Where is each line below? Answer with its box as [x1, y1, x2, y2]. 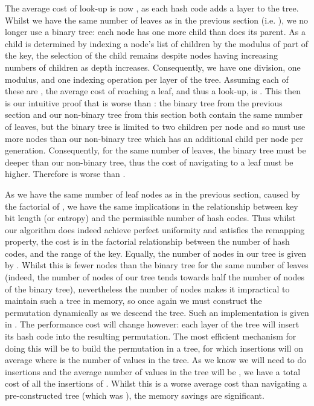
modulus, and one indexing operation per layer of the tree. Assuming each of [5, 72, 289, 85]
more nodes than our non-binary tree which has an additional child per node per [5, 132, 303, 144]
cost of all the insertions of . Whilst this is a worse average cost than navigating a [5, 377, 307, 390]
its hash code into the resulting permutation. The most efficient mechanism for [5, 330, 296, 343]
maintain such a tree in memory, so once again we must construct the [5, 294, 262, 307]
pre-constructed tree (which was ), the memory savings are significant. [5, 389, 264, 401]
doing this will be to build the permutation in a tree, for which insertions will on [5, 341, 303, 354]
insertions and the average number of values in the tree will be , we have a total [5, 365, 301, 378]
